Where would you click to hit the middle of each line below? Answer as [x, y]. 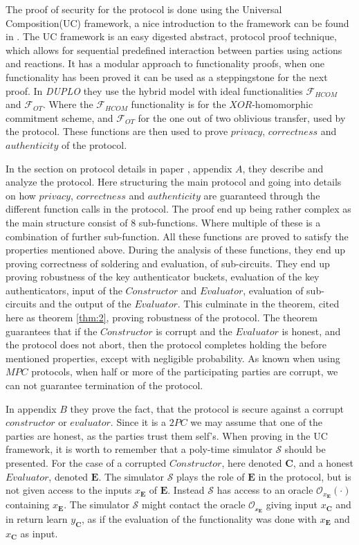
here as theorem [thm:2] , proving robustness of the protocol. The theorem [162, 318]
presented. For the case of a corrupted [86, 463]
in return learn [37, 518]
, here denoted [252, 463]
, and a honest [323, 463]
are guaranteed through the [262, 195]
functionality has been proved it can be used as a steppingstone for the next [167, 77]
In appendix [31, 408]
